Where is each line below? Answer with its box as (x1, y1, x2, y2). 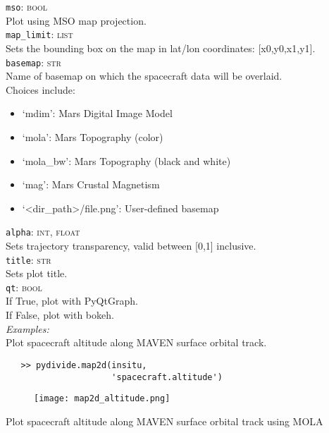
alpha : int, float (6, 224, 80, 239)
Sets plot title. (6, 266, 68, 281)
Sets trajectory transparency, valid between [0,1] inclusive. (6, 238, 256, 252)
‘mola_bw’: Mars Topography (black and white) (22, 153, 231, 168)
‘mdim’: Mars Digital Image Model (22, 106, 173, 121)
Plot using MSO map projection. (6, 13, 147, 28)
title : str (6, 252, 51, 267)
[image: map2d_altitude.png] (34, 394, 170, 404)
